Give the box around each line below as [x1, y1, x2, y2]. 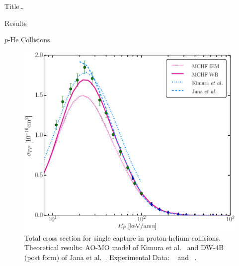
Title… [4, 1, 24, 11]
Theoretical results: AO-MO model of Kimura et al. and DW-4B [24, 242, 224, 253]
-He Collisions [8, 34, 50, 45]
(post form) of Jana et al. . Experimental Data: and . [24, 252, 197, 262]
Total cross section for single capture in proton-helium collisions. [24, 232, 221, 243]
